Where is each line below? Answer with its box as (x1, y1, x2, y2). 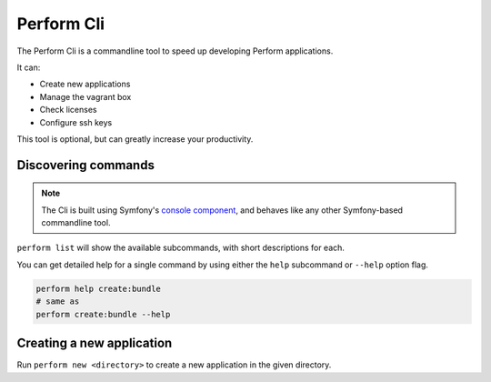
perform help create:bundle (35, 283, 161, 294)
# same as (35, 297, 80, 307)
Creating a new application (16, 336, 173, 351)
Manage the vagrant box (39, 91, 132, 102)
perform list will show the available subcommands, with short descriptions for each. (16, 242, 346, 254)
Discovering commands (16, 157, 155, 173)
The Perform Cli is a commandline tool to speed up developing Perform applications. (16, 45, 334, 56)
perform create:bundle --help (35, 309, 171, 319)
